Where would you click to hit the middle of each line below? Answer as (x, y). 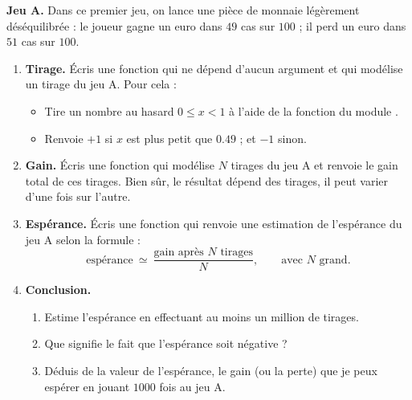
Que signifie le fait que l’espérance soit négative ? (166, 343)
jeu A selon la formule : (83, 239)
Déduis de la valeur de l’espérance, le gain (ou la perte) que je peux (211, 370)
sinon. (292, 138)
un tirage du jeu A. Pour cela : (101, 84)
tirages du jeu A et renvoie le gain (314, 165)
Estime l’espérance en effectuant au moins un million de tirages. (202, 316)
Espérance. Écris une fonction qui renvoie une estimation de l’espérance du (214, 223)
